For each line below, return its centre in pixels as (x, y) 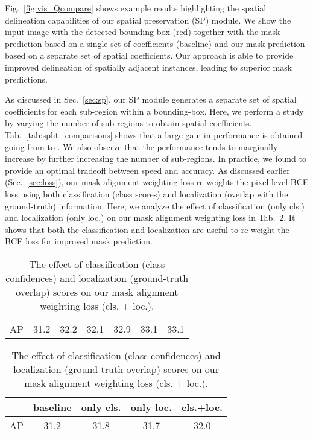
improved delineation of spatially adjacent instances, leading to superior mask (149, 67)
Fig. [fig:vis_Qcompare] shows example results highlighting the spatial (136, 8)
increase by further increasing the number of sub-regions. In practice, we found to (156, 158)
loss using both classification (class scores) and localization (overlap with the (147, 193)
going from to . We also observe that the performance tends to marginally (141, 146)
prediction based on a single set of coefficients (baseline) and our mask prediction (155, 43)
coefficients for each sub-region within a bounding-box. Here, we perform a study (154, 111)
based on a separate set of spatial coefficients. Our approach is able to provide (149, 55)
